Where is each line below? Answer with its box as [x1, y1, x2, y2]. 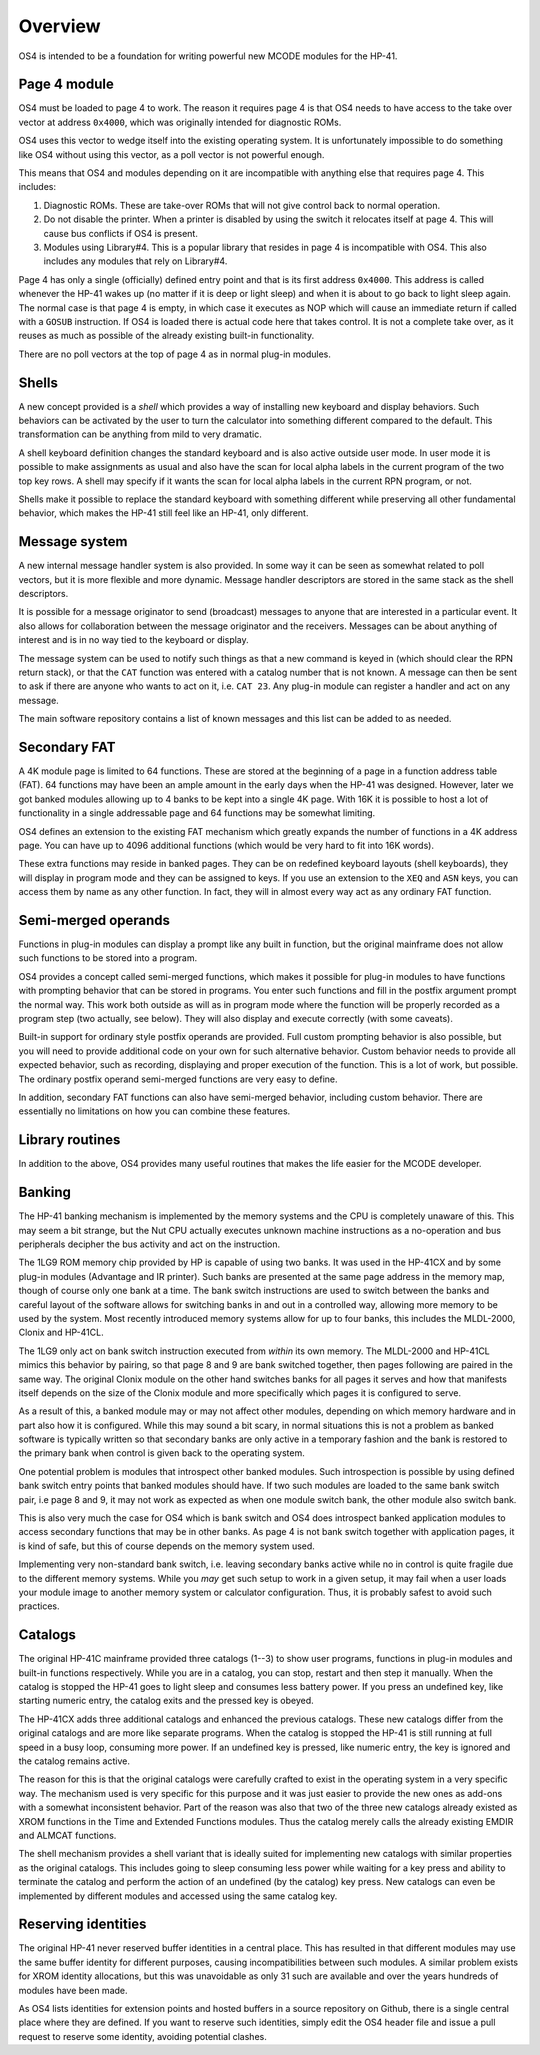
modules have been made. [18, 1984, 129, 1996]
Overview [18, 15, 101, 37]
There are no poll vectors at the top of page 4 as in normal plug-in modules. [18, 348, 332, 360]
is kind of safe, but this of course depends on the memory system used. [18, 1540, 315, 1552]
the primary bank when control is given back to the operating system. [18, 1447, 305, 1459]
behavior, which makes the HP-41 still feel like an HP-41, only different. [18, 507, 309, 519]
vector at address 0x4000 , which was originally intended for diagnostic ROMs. [18, 116, 342, 128]
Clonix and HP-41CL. [18, 1326, 104, 1339]
